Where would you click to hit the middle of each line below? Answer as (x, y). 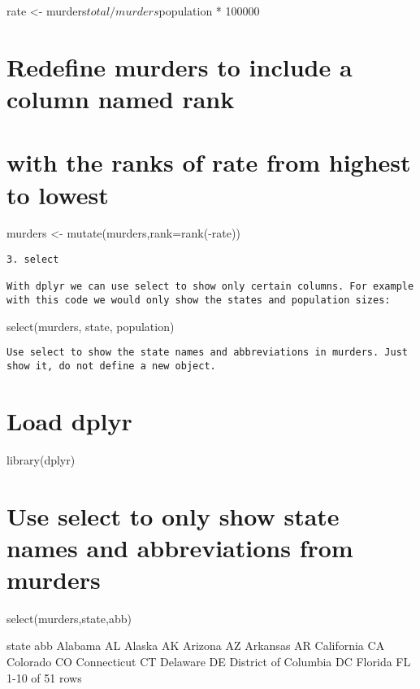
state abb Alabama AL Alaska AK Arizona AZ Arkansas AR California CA (196, 645)
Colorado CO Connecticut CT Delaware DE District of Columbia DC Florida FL (209, 661)
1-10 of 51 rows (44, 677)
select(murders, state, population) (91, 326)
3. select (33, 260)
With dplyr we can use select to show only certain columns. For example (210, 287)
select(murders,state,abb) (69, 618)
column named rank (121, 98)
